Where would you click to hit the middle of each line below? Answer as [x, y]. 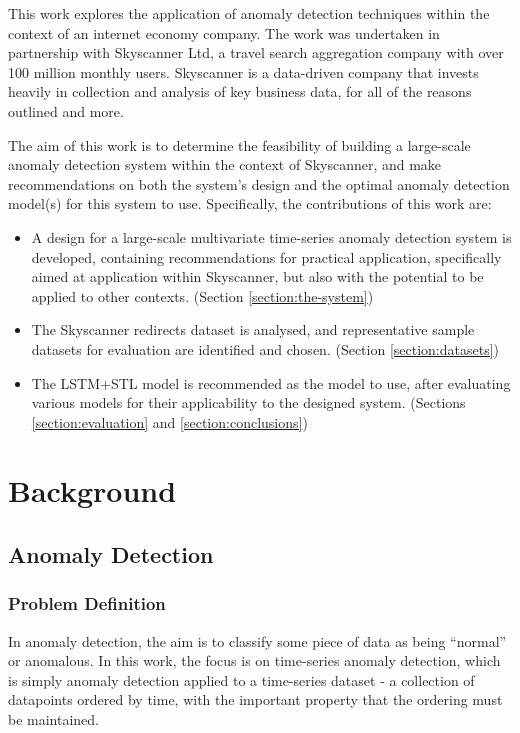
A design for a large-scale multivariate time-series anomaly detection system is [271, 236]
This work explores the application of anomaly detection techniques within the [249, 13]
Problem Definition [87, 603]
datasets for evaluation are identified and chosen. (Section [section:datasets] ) [265, 348]
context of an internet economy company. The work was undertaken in [224, 32]
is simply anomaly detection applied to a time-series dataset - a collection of [241, 679]
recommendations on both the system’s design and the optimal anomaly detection [259, 183]
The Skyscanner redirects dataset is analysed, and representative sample [253, 329]
